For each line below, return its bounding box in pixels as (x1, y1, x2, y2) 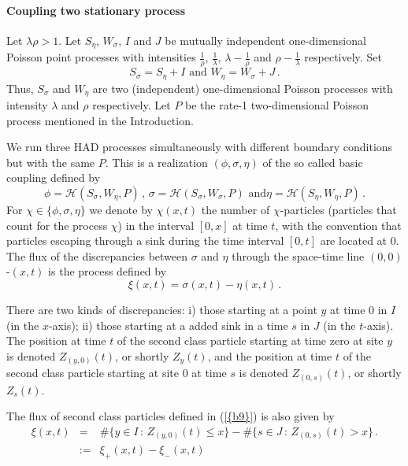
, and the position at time (207, 347, 332, 364)
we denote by (89, 201, 153, 217)
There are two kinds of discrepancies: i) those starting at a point (6, 301, 317, 317)
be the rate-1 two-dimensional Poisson (185, 96, 369, 113)
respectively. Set (304, 49, 382, 65)
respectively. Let (92, 96, 171, 113)
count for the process (6, 216, 108, 233)
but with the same (6, 153, 95, 170)
